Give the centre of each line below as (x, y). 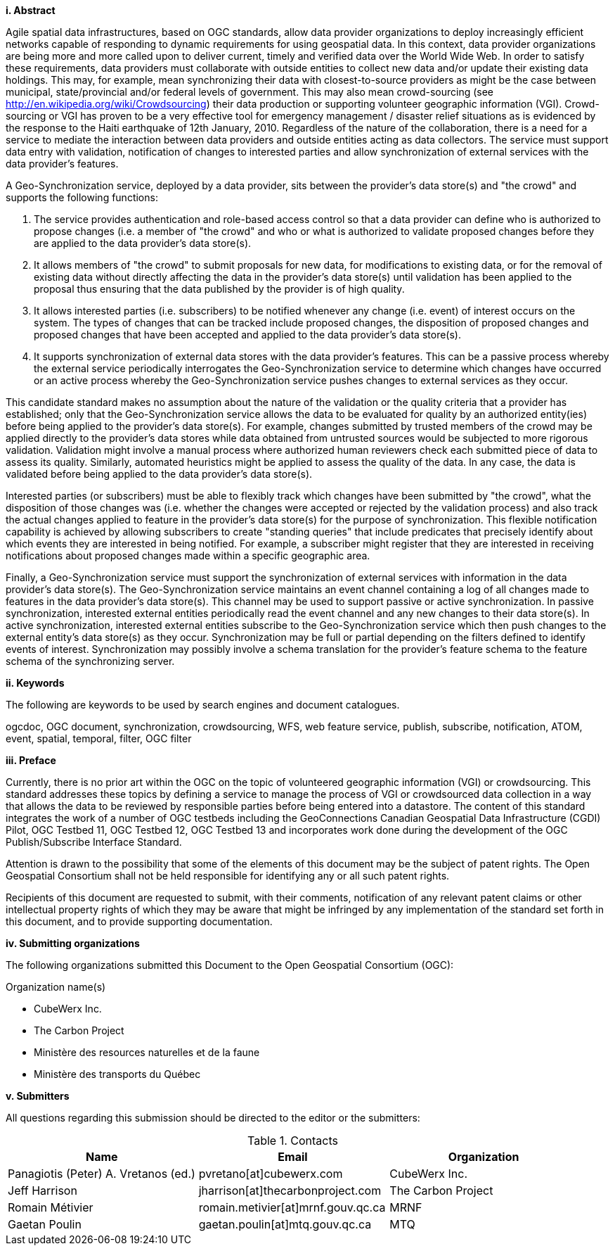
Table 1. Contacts (293, 1141)
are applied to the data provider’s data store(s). (143, 243)
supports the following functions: (82, 197)
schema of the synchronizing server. (90, 661)
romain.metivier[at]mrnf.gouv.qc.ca (292, 1207)
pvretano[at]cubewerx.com (271, 1174)
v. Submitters (38, 1096)
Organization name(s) (56, 987)
